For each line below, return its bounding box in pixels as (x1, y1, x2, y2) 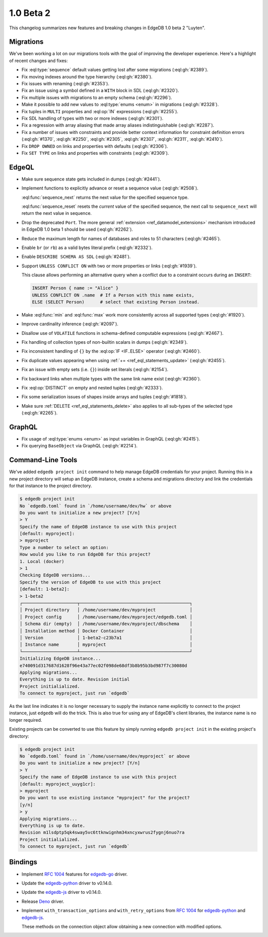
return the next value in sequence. (21, 210, 92, 216)
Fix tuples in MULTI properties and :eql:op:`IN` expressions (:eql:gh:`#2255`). (21, 108, 179, 114)
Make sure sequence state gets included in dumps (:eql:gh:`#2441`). (21, 176, 161, 182)
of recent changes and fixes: (9, 58, 68, 63)
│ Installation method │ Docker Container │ (19, 628, 193, 633)
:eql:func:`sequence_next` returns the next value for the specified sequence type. (21, 194, 189, 200)
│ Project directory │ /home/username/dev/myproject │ (19, 607, 193, 613)
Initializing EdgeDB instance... (19, 656, 101, 662)
